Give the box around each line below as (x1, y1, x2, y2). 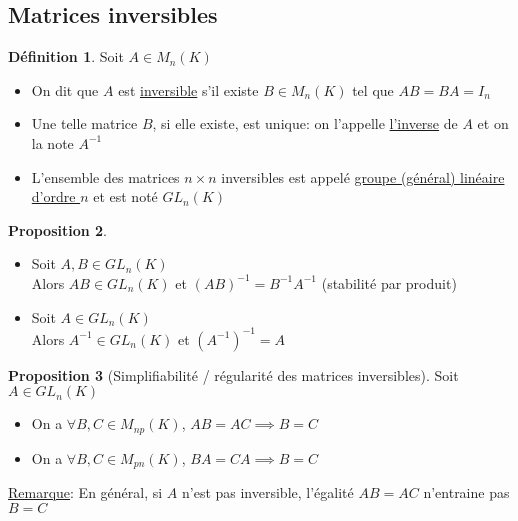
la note (31, 132, 74, 153)
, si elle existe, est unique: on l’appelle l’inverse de (152, 113, 458, 134)
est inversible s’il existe (118, 79, 259, 100)
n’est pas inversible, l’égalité (181, 482, 354, 503)
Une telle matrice (31, 113, 138, 134)
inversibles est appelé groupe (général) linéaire (221, 166, 505, 187)
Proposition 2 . (8, 219, 107, 240)
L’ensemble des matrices (31, 166, 180, 187)
